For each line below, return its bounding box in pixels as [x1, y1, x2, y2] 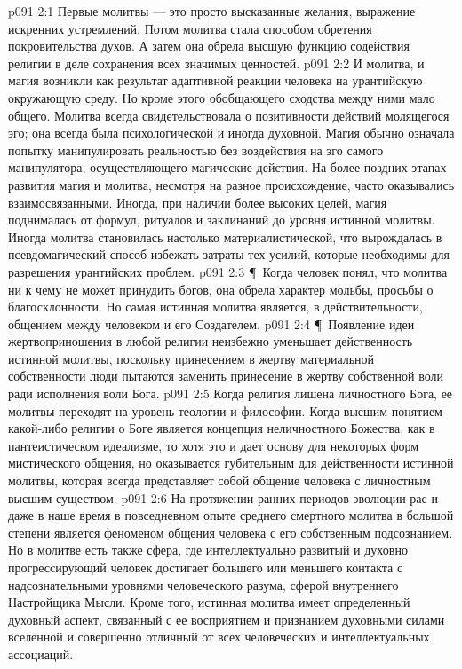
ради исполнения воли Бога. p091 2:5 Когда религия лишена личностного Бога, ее [8, 384, 453, 403]
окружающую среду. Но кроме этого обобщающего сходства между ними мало [8, 88, 435, 106]
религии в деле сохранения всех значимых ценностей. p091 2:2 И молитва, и [8, 53, 425, 72]
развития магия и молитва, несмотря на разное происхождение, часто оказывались [8, 175, 455, 193]
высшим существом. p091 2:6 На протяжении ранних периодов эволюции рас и [8, 488, 438, 507]
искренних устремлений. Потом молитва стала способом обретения [8, 19, 372, 37]
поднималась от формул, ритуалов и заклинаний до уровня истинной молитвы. [8, 210, 435, 229]
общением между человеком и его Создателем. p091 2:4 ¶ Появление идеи [8, 314, 415, 333]
